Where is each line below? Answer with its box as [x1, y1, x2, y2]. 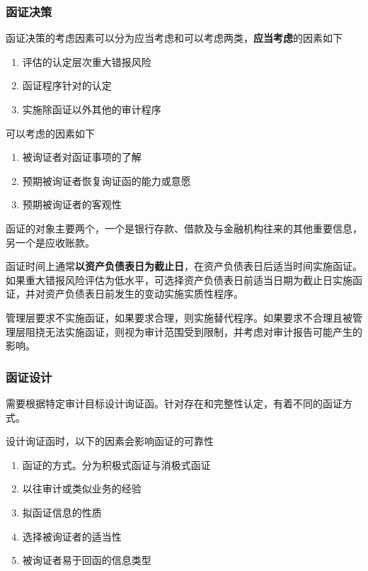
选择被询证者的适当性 [22, 528, 122, 543]
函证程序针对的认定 [22, 78, 112, 93]
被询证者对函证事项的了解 [22, 149, 142, 164]
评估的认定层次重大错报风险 [22, 54, 151, 69]
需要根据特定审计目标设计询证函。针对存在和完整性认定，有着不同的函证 [6, 395, 343, 410]
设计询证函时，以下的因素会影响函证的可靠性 [6, 434, 214, 448]
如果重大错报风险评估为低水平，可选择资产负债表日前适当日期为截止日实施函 [6, 272, 362, 287]
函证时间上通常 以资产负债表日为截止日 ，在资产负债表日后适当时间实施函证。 [6, 259, 362, 273]
